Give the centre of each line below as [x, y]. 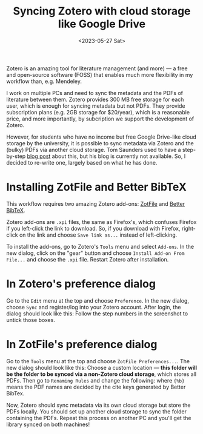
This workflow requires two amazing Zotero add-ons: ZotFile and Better [96, 203]
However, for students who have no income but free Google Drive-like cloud [101, 137]
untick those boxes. [31, 320]
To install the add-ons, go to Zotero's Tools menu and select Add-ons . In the [100, 246]
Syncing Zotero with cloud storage [102, 11]
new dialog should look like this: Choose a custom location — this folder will [102, 367]
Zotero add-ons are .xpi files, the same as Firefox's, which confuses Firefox [101, 222]
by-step [16, 156]
